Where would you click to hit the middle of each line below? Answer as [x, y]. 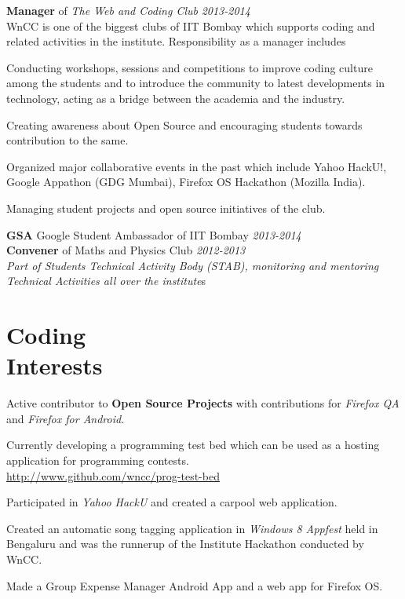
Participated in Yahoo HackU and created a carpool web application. [172, 502]
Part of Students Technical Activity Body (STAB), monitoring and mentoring [193, 265]
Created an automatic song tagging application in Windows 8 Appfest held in [192, 528]
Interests [55, 365]
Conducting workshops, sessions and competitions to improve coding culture [190, 67]
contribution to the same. [67, 140]
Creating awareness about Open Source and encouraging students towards [184, 124]
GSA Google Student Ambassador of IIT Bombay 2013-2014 [154, 234]
